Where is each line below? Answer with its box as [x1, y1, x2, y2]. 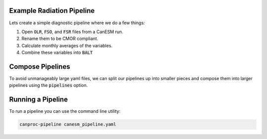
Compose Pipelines [9, 62, 70, 71]
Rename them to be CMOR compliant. [21, 36, 98, 42]
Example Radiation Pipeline [9, 6, 95, 15]
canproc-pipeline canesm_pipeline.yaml [19, 122, 116, 127]
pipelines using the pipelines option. [9, 82, 88, 89]
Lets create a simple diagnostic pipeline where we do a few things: [9, 20, 145, 26]
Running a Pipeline [9, 95, 68, 104]
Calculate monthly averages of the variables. [21, 43, 113, 48]
